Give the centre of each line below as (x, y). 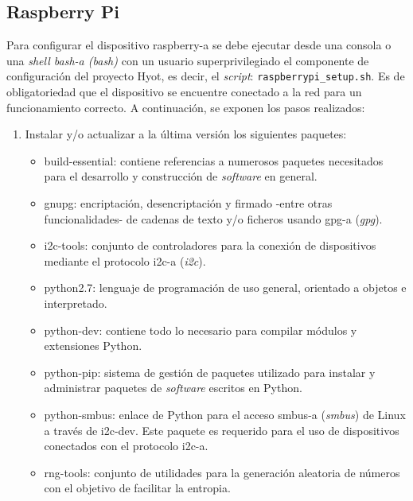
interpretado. (76, 303)
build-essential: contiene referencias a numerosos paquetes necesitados (214, 160)
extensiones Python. (93, 346)
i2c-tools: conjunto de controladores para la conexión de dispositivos (210, 245)
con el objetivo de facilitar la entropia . (137, 488)
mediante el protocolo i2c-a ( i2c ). (125, 260)
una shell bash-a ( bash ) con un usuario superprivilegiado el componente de (188, 60)
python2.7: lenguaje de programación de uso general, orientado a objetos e (225, 287)
